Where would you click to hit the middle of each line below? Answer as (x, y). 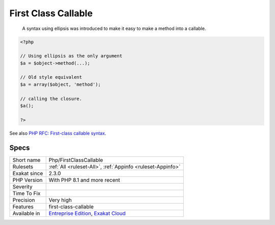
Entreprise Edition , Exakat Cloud (87, 213)
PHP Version (28, 180)
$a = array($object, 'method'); (61, 84)
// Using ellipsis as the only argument (71, 56)
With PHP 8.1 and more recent (84, 180)
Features (23, 207)
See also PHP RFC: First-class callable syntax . (58, 133)
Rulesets (23, 167)
